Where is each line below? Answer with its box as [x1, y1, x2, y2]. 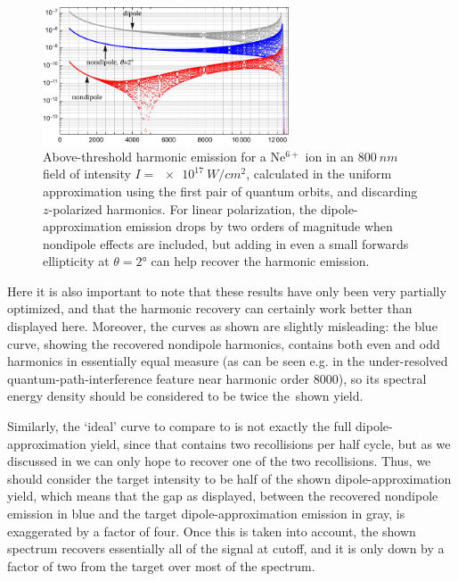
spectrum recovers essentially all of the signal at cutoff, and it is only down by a [7, 539, 445, 558]
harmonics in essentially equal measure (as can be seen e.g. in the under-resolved [7, 352, 448, 370]
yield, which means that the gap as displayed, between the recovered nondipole [7, 486, 438, 505]
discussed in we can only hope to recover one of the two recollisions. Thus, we [7, 452, 431, 470]
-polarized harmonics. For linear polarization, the [48, 199, 317, 218]
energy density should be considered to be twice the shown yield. [7, 386, 364, 405]
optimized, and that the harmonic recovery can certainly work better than [7, 299, 413, 318]
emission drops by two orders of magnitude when [126, 217, 393, 236]
